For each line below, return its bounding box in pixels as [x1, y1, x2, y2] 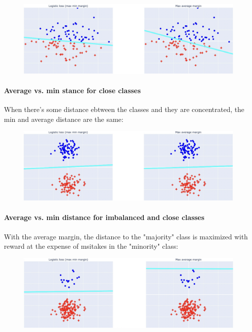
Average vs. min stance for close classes [4, 85, 141, 95]
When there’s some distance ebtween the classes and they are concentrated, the [4, 104, 245, 114]
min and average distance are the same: [4, 113, 124, 124]
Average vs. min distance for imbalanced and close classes [4, 212, 205, 222]
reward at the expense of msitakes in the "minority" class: [4, 241, 178, 251]
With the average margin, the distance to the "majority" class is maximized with [4, 231, 248, 241]
